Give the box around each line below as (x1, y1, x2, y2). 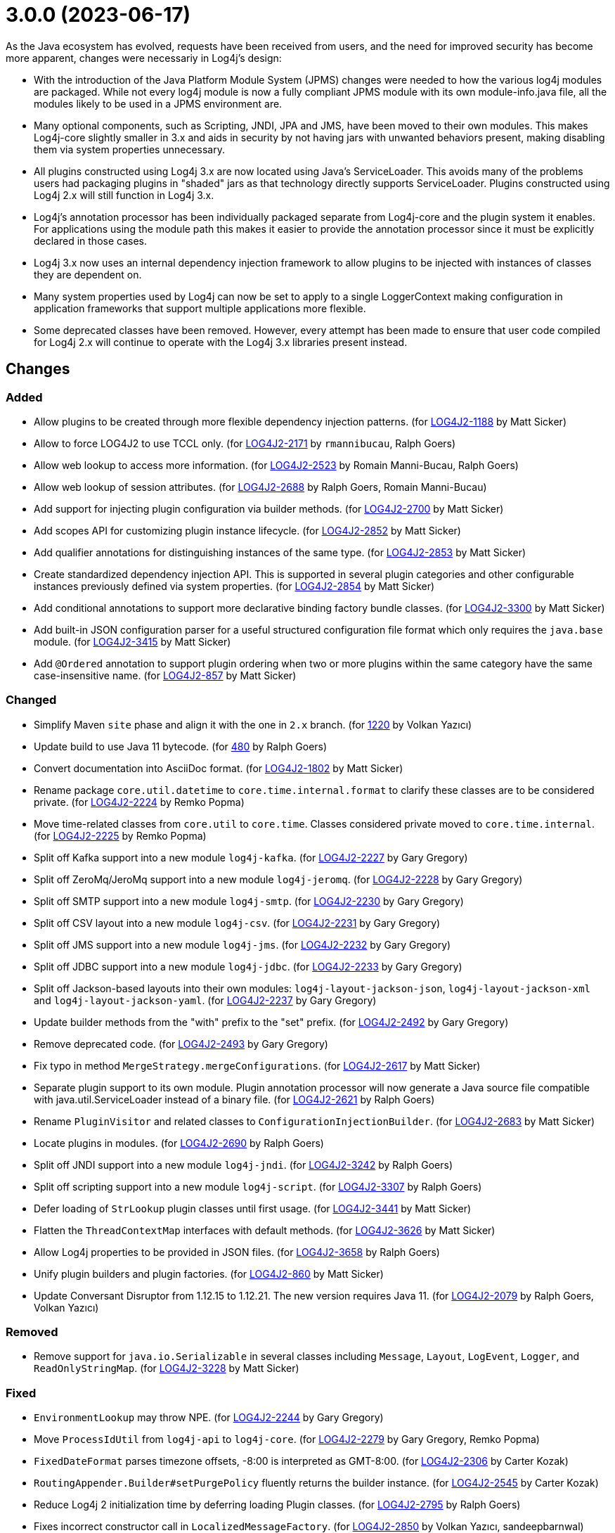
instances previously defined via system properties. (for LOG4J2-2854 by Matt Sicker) (34, 579, 435, 592)
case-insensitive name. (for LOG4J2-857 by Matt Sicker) (34, 669, 297, 681)
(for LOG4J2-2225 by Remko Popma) (34, 829, 207, 842)
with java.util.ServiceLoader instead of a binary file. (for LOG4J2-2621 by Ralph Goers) (34, 1093, 435, 1105)
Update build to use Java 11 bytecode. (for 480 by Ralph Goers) (34, 740, 328, 752)
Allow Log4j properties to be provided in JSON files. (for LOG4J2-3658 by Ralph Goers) (34, 1245, 440, 1258)
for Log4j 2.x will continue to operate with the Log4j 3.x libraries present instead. (34, 335, 408, 348)
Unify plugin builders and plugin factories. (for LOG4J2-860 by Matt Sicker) (34, 1267, 384, 1280)
